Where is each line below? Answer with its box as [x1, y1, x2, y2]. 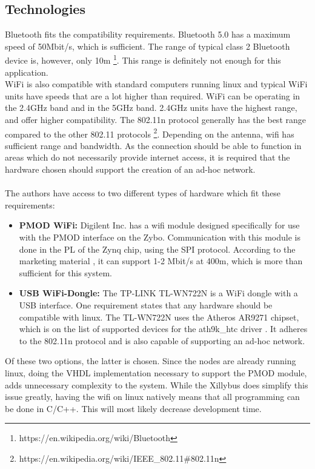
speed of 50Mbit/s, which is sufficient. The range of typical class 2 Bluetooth [5, 39, 290, 52]
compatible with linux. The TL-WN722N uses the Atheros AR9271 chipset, [19, 310, 299, 323]
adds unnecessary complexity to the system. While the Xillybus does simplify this [5, 378, 308, 391]
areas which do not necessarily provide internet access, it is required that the [5, 151, 290, 164]
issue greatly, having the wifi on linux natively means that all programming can [5, 390, 300, 403]
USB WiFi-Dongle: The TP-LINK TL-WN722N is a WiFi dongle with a [19, 287, 298, 299]
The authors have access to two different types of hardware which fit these [5, 187, 281, 199]
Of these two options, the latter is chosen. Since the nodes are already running [5, 354, 296, 367]
